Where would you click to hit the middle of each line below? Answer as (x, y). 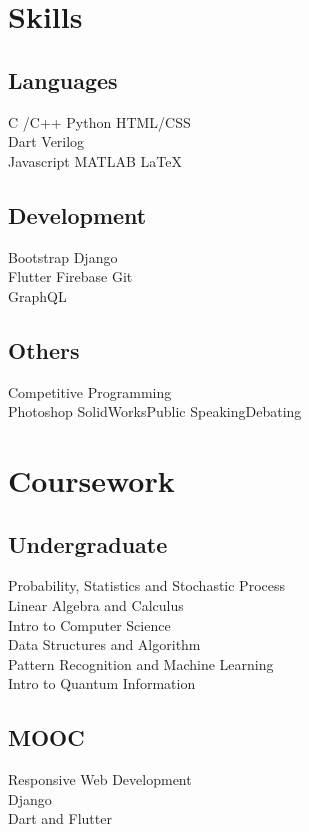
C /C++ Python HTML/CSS (99, 121)
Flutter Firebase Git (70, 276)
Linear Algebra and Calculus (96, 604)
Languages (63, 79)
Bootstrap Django (63, 256)
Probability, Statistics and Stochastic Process (146, 585)
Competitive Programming (90, 391)
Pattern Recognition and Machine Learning (141, 663)
